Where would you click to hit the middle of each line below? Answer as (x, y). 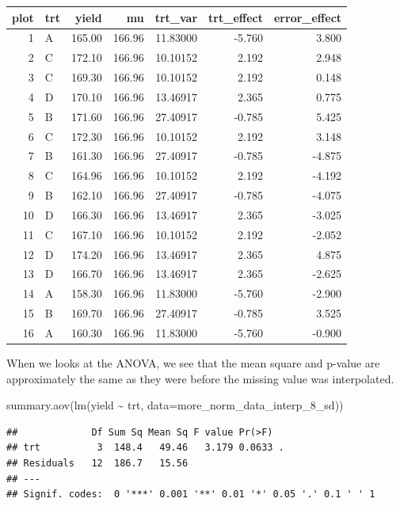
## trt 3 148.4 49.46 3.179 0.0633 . (145, 448)
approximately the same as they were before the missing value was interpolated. (200, 378)
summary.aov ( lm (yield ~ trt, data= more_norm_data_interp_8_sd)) (175, 405)
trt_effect (236, 17)
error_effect (308, 17)
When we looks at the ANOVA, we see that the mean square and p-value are (193, 363)
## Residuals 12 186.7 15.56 (97, 464)
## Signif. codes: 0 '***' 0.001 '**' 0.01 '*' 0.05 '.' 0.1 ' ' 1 (191, 495)
